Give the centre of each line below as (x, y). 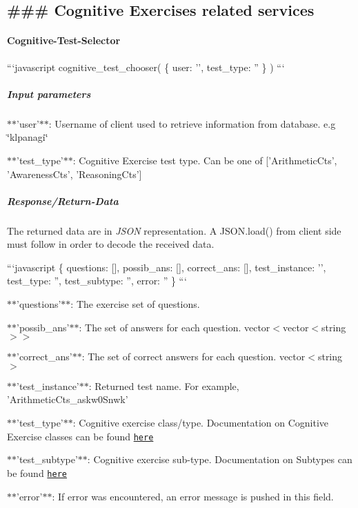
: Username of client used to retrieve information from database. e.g (192, 123)
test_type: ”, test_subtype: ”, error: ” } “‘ (97, 281)
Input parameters (49, 94)
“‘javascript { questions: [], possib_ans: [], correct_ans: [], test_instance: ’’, (167, 267)
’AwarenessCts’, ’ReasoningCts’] (74, 174)
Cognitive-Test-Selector (64, 40)
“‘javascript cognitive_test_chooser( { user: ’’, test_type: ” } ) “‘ (146, 67)
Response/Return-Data (63, 201)
